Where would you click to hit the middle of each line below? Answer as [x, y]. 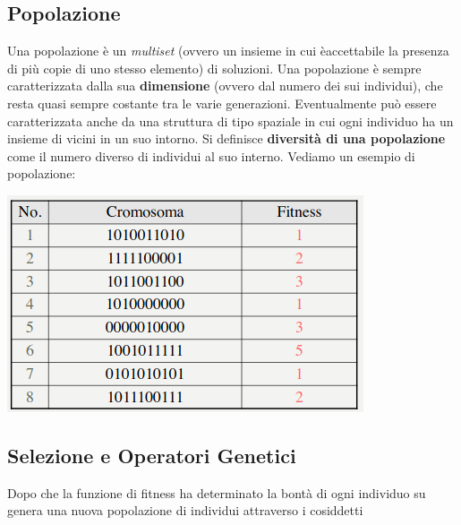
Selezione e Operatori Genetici [152, 455]
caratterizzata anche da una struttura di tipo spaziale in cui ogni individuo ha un [230, 120]
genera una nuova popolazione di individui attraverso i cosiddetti [185, 510]
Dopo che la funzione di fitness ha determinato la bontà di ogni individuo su [217, 492]
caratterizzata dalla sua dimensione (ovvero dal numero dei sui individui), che [225, 86]
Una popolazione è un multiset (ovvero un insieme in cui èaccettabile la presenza [228, 51]
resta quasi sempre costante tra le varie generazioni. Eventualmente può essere [222, 103]
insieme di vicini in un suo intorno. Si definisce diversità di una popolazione [226, 138]
